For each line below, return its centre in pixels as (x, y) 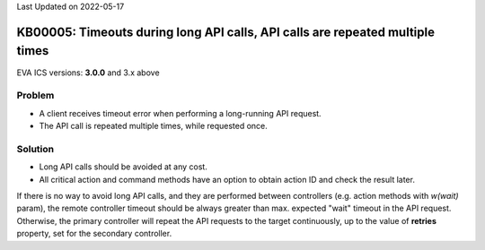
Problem (35, 96)
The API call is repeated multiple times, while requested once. (154, 126)
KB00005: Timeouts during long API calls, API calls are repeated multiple (226, 32)
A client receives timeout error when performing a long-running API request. (181, 113)
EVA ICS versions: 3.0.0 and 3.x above (88, 73)
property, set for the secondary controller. (94, 234)
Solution (35, 149)
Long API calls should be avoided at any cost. (123, 167)
